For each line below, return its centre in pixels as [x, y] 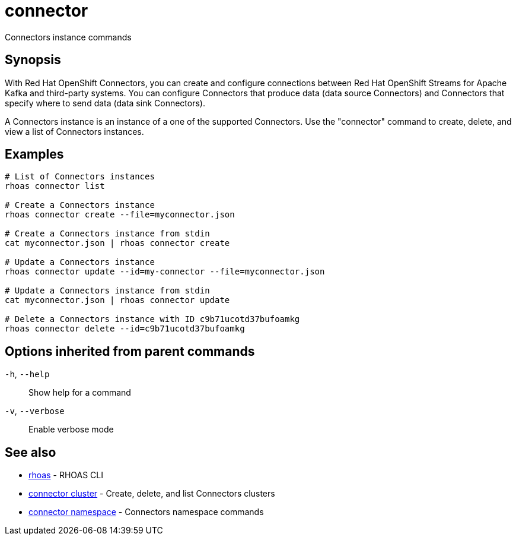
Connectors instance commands [68, 37]
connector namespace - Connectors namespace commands [146, 512]
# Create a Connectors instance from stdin [107, 234]
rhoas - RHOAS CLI [66, 475]
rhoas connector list [55, 186]
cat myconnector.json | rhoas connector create [117, 243]
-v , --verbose [35, 411]
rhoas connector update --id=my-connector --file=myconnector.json [165, 272]
